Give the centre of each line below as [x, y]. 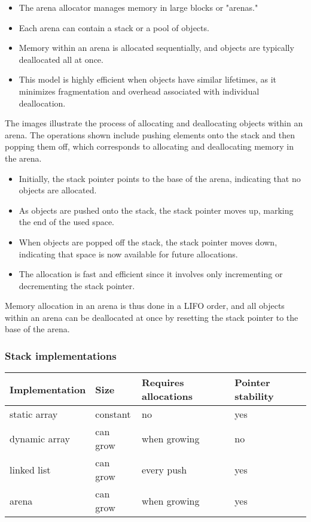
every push [164, 469]
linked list [30, 469]
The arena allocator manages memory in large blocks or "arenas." [138, 7]
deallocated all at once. [61, 59]
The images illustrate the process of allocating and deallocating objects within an [154, 123]
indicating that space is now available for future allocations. [128, 254]
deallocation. [42, 103]
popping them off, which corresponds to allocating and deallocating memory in [149, 146]
